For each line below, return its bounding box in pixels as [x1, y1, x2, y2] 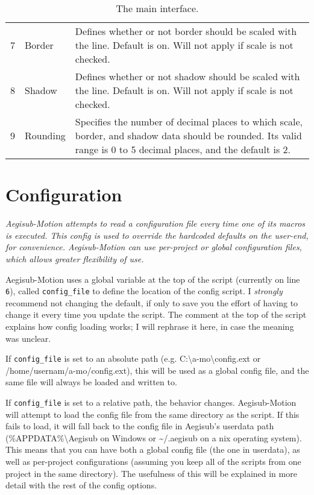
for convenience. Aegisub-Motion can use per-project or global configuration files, [5, 241, 302, 253]
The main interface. [116, 1, 199, 15]
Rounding [25, 128, 66, 142]
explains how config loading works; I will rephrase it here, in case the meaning [5, 320, 294, 332]
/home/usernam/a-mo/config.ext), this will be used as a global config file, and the [5, 364, 309, 376]
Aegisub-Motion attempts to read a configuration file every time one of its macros [5, 217, 306, 230]
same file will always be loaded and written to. [5, 376, 177, 388]
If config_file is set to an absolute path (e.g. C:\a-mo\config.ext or [5, 352, 261, 365]
